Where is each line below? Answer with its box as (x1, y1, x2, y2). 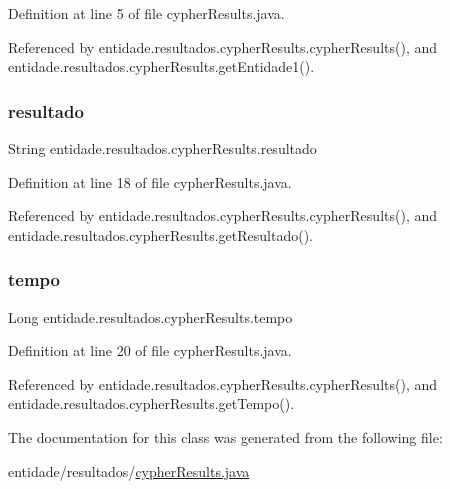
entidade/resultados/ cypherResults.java (8, 460, 250, 481)
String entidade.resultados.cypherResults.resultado (8, 138, 317, 158)
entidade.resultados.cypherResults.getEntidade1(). (8, 56, 315, 77)
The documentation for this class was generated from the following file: (8, 426, 443, 447)
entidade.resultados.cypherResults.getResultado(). (8, 224, 313, 245)
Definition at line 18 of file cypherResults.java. (8, 171, 292, 192)
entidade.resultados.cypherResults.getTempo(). (8, 393, 295, 414)
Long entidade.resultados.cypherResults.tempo (8, 306, 293, 327)
